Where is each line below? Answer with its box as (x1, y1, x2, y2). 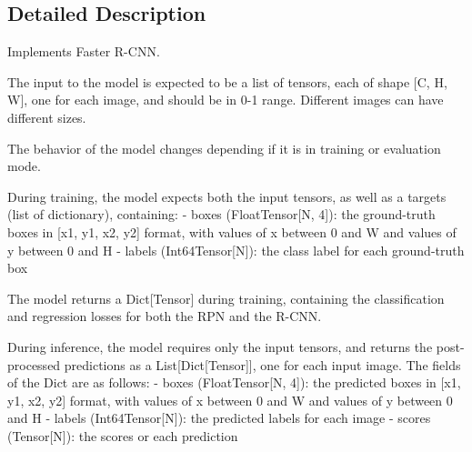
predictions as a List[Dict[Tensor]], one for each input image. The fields (64, 355, 461, 374)
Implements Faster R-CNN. (7, 42, 160, 61)
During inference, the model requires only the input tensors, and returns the (7, 336, 433, 356)
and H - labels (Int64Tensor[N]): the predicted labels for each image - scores (7, 408, 431, 427)
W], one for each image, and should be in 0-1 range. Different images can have (7, 90, 444, 109)
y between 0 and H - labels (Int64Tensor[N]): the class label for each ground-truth (7, 240, 465, 259)
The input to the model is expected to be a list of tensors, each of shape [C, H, (7, 72, 447, 91)
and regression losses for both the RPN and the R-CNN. (7, 306, 322, 326)
